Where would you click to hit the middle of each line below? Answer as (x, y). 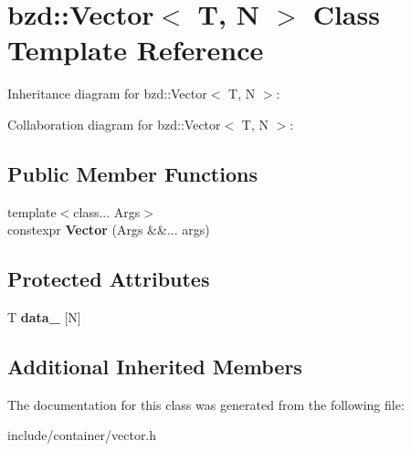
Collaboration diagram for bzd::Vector (114, 124)
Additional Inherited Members (155, 367)
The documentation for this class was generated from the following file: (206, 404)
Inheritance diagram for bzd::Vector (107, 94)
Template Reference (136, 50)
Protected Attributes (109, 279)
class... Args (107, 211)
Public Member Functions (132, 173)
